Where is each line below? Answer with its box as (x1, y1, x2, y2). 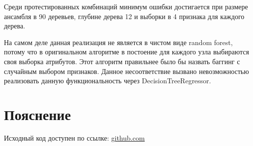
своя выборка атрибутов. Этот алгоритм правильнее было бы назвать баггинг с (4, 56, 240, 66)
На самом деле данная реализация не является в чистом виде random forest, (4, 37, 233, 47)
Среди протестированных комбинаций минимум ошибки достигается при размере (4, 1, 248, 11)
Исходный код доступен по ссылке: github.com (4, 132, 145, 143)
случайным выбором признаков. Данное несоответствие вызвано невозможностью (4, 66, 249, 76)
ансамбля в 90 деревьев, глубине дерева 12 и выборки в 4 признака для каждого (4, 11, 245, 21)
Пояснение (4, 104, 71, 124)
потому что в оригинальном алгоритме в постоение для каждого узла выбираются (4, 47, 249, 57)
